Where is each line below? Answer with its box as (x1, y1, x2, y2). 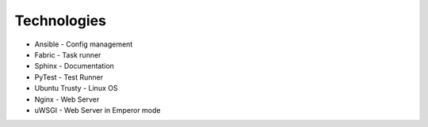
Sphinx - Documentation (34, 62, 115, 71)
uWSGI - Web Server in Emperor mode (34, 105, 161, 114)
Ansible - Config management (34, 39, 133, 49)
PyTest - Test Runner (34, 72, 104, 82)
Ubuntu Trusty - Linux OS (34, 84, 118, 93)
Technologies (14, 12, 107, 29)
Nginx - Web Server (34, 95, 100, 104)
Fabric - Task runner (34, 50, 101, 59)
